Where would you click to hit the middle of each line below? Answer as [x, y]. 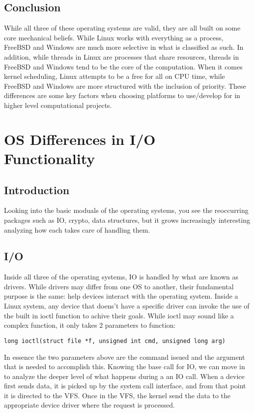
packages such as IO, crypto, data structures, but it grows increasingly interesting [127, 220]
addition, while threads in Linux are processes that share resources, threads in [122, 56]
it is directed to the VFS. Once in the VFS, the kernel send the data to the [117, 395]
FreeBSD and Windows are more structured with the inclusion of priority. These [125, 86]
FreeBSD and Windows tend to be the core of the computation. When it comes [123, 66]
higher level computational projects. [58, 105]
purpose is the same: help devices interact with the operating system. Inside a [121, 296]
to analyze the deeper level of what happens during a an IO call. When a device [124, 376]
